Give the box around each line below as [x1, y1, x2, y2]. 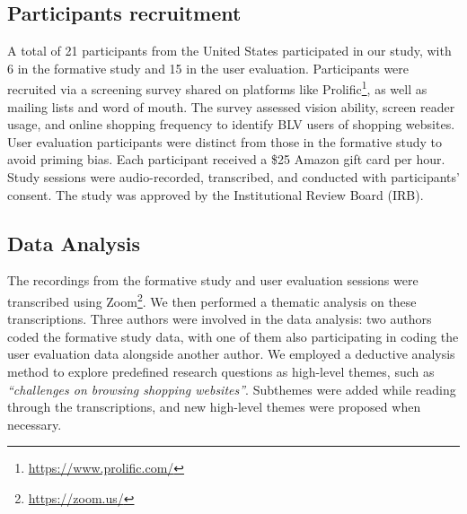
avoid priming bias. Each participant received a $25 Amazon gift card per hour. [7, 150, 445, 169]
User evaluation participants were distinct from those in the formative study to [7, 132, 442, 151]
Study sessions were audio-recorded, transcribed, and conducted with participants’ [7, 168, 460, 187]
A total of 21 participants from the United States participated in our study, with [7, 41, 452, 60]
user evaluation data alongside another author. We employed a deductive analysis [7, 344, 455, 363]
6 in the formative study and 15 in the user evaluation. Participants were [7, 58, 410, 77]
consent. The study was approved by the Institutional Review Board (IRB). [7, 185, 424, 204]
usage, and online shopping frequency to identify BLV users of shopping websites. [7, 115, 455, 134]
